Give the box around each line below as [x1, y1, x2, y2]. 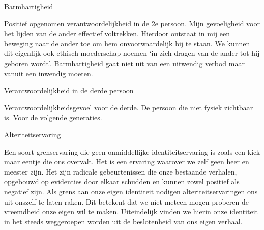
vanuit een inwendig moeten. [4, 68, 93, 78]
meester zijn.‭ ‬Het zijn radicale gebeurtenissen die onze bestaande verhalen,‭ [4, 166, 237, 177]
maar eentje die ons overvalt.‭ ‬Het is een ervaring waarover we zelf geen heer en [4, 156, 249, 167]
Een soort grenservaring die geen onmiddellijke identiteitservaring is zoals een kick [4, 146, 260, 157]
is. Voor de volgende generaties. [4, 112, 102, 123]
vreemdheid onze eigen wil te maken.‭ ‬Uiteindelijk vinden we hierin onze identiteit [4, 206, 258, 217]
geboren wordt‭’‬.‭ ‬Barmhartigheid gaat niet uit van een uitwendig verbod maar [4, 57, 245, 68]
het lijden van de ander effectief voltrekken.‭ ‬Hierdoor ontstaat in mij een [4, 28, 230, 39]
